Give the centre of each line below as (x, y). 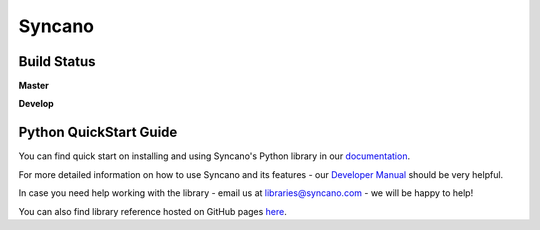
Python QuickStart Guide (98, 132)
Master (34, 86)
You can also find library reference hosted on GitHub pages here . (152, 211)
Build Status (57, 61)
